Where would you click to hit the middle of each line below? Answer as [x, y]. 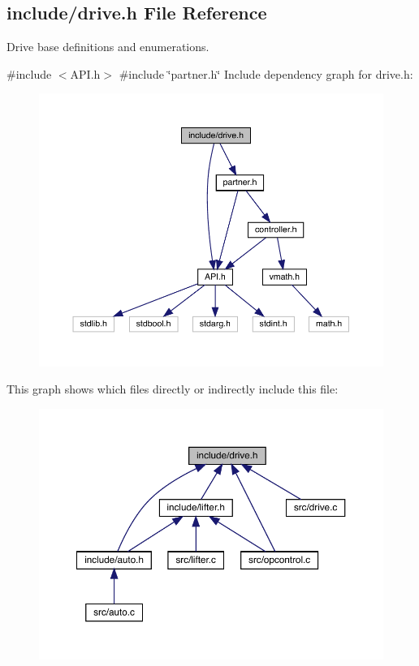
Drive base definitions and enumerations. [108, 47]
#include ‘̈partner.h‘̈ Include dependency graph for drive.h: [266, 73]
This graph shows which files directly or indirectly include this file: [173, 389]
